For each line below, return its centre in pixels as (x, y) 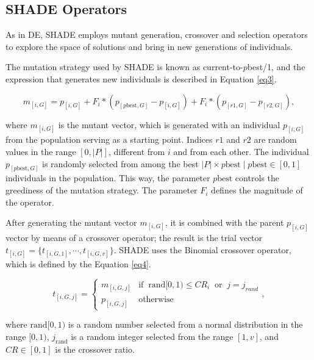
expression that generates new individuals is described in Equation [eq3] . (141, 78)
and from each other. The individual (241, 152)
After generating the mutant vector (71, 222)
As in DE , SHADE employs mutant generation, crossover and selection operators (157, 34)
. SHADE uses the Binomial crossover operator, (202, 249)
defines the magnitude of (257, 190)
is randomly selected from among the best (120, 163)
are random (275, 139)
